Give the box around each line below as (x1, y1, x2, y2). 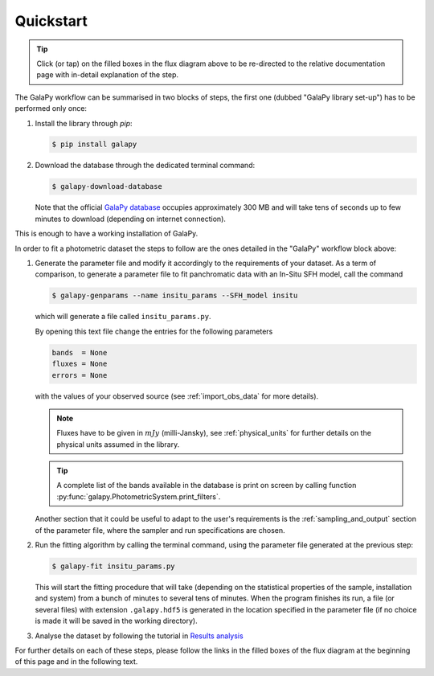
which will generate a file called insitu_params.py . (35, 312, 211, 322)
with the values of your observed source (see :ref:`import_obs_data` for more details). (35, 391, 319, 401)
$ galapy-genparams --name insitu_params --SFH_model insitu (51, 291, 298, 301)
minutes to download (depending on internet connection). (35, 214, 227, 223)
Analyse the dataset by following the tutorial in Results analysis (35, 631, 244, 641)
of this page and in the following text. (14, 657, 138, 666)
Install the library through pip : (35, 118, 133, 128)
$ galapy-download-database (51, 182, 162, 191)
